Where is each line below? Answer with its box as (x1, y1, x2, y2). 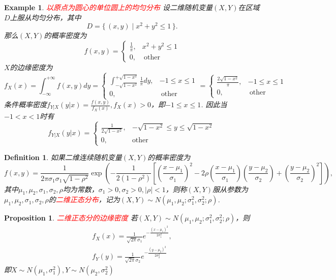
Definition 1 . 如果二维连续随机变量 (4, 152, 122, 163)
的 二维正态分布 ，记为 (48, 194, 120, 205)
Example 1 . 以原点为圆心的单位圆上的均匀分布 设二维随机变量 (4, 2, 213, 12)
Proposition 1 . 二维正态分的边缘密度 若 (4, 212, 138, 223)
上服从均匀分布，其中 (10, 12, 81, 22)
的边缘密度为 (10, 61, 53, 72)
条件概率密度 (4, 99, 47, 110)
